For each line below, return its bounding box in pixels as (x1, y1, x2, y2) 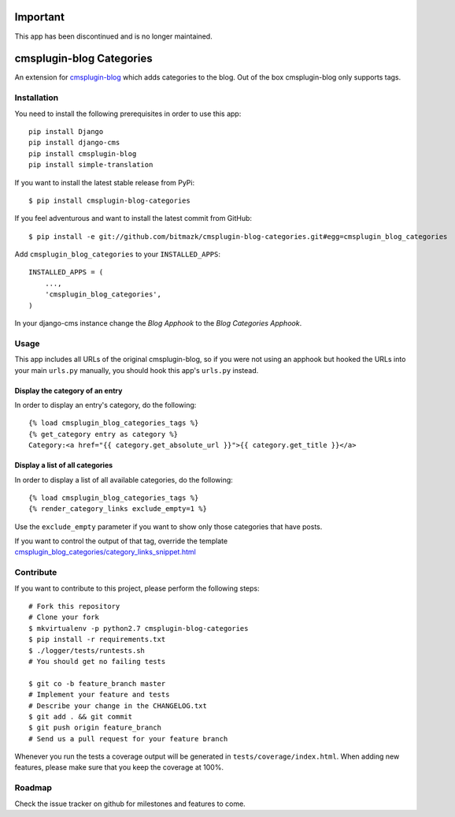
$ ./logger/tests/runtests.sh (28, 646, 146, 655)
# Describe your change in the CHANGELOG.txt (28, 701, 208, 710)
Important (14, 10, 65, 24)
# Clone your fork (28, 613, 100, 622)
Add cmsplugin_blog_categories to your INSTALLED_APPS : (14, 249, 220, 259)
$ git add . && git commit (28, 712, 133, 721)
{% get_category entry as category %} (28, 430, 179, 438)
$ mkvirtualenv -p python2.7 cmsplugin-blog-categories (28, 624, 249, 632)
